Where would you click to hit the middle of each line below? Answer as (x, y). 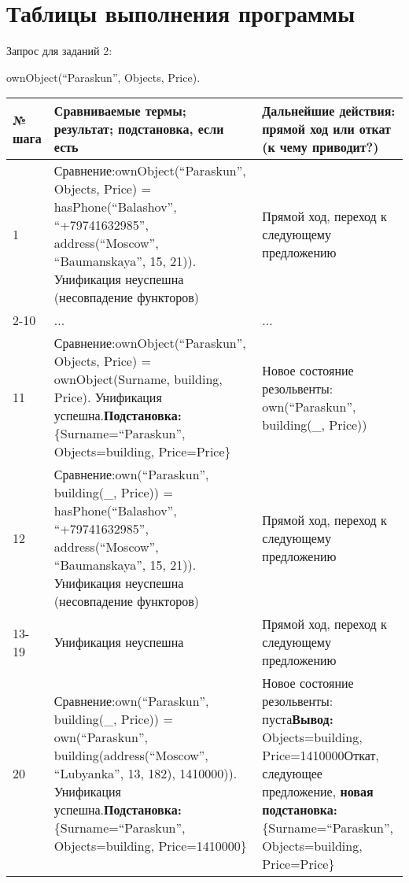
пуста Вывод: (298, 719)
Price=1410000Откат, (321, 756)
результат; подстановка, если (139, 129)
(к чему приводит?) (321, 147)
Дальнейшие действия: (329, 111)
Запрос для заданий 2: (59, 51)
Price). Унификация (108, 397)
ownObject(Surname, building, (138, 379)
